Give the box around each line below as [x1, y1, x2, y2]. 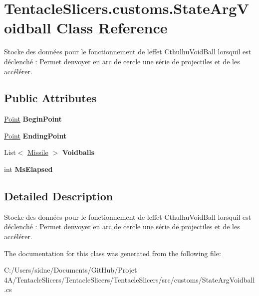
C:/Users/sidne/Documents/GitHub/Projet [4, 265, 137, 275]
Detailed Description [4, 188, 113, 204]
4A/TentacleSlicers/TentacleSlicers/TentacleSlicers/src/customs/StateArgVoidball [4, 274, 255, 285]
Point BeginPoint [4, 114, 62, 124]
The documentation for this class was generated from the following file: [4, 248, 221, 258]
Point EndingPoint [4, 130, 67, 141]
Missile [27, 147, 48, 157]
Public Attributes [4, 90, 97, 106]
